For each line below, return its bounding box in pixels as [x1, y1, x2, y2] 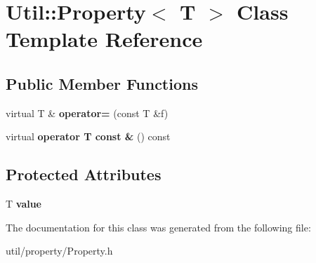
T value [6, 196, 41, 211]
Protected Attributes [6, 163, 162, 185]
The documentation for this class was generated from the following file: [6, 220, 311, 234]
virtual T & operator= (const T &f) [6, 105, 169, 120]
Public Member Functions [6, 72, 198, 94]
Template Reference [6, 25, 203, 53]
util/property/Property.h [6, 243, 113, 258]
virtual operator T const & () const [6, 129, 171, 144]
